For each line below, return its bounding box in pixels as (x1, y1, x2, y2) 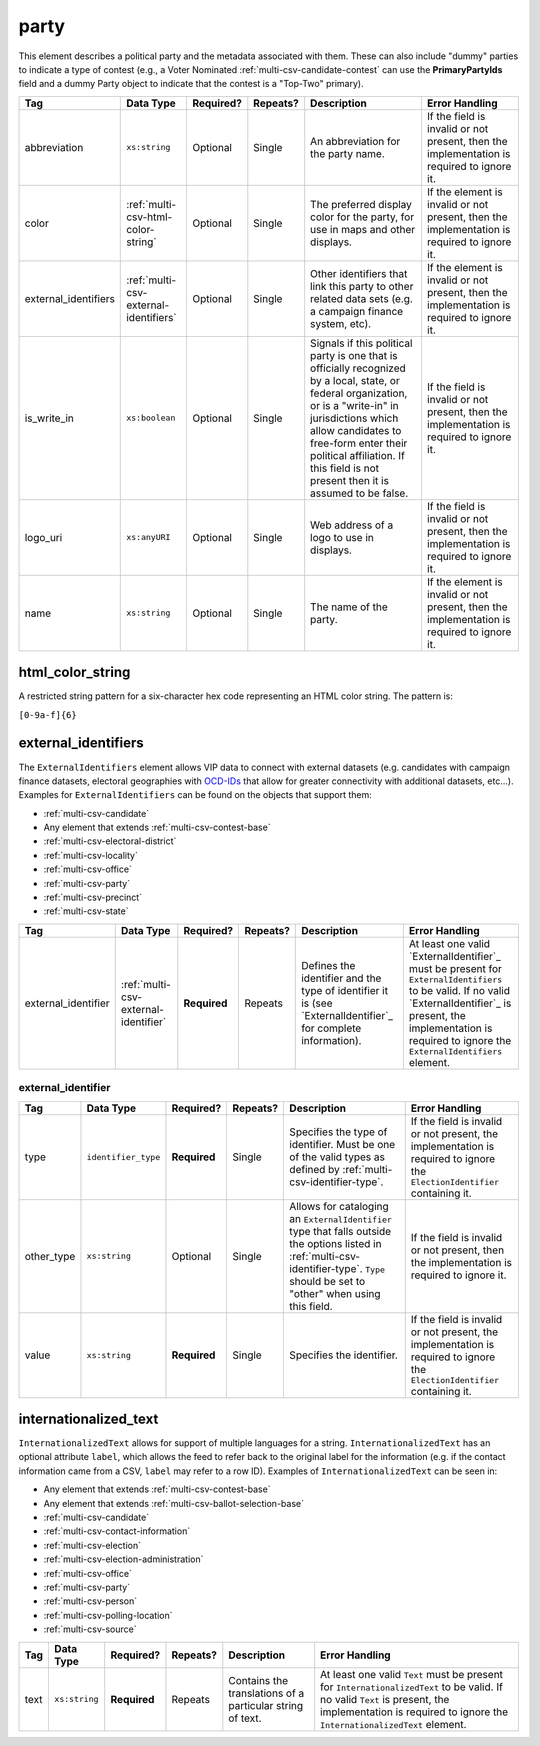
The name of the (310, 600, 389, 614)
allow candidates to (310, 423, 402, 437)
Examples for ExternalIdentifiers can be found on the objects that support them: (18, 789, 372, 801)
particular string (228, 1698, 304, 1712)
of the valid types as (289, 1150, 385, 1164)
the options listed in (289, 1236, 382, 1250)
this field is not (310, 461, 380, 475)
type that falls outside (289, 1224, 392, 1238)
